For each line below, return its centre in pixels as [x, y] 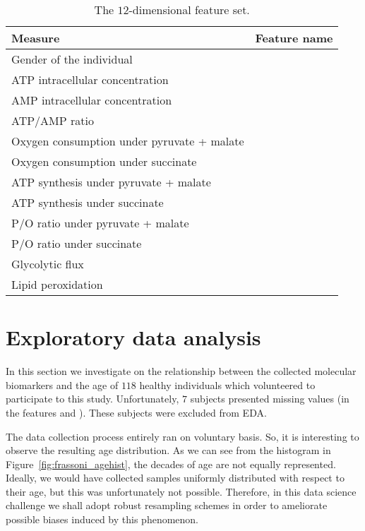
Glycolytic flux [48, 264]
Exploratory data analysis [133, 337]
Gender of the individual [72, 59]
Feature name [294, 38]
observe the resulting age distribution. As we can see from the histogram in [168, 450]
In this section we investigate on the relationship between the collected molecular [181, 371]
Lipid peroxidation [57, 284]
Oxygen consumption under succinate [104, 161]
